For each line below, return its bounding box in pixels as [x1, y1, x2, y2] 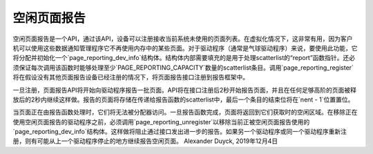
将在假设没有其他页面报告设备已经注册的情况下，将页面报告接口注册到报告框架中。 [12, 73, 249, 81]
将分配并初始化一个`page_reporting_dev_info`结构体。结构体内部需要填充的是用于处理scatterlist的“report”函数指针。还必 [12, 54, 356, 62]
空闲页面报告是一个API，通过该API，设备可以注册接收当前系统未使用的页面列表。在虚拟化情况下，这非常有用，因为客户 [12, 35, 353, 43]
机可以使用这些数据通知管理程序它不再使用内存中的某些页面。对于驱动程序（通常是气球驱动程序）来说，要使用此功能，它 [12, 44, 358, 52]
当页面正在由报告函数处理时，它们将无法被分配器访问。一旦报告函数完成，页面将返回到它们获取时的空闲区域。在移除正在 [12, 108, 358, 117]
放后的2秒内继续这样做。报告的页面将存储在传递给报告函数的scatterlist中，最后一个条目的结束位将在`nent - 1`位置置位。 [12, 95, 354, 104]
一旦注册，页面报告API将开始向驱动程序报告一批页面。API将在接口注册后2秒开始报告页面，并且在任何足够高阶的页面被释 [12, 86, 357, 94]
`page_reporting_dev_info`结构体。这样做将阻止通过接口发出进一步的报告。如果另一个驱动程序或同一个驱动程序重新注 [12, 128, 347, 136]
